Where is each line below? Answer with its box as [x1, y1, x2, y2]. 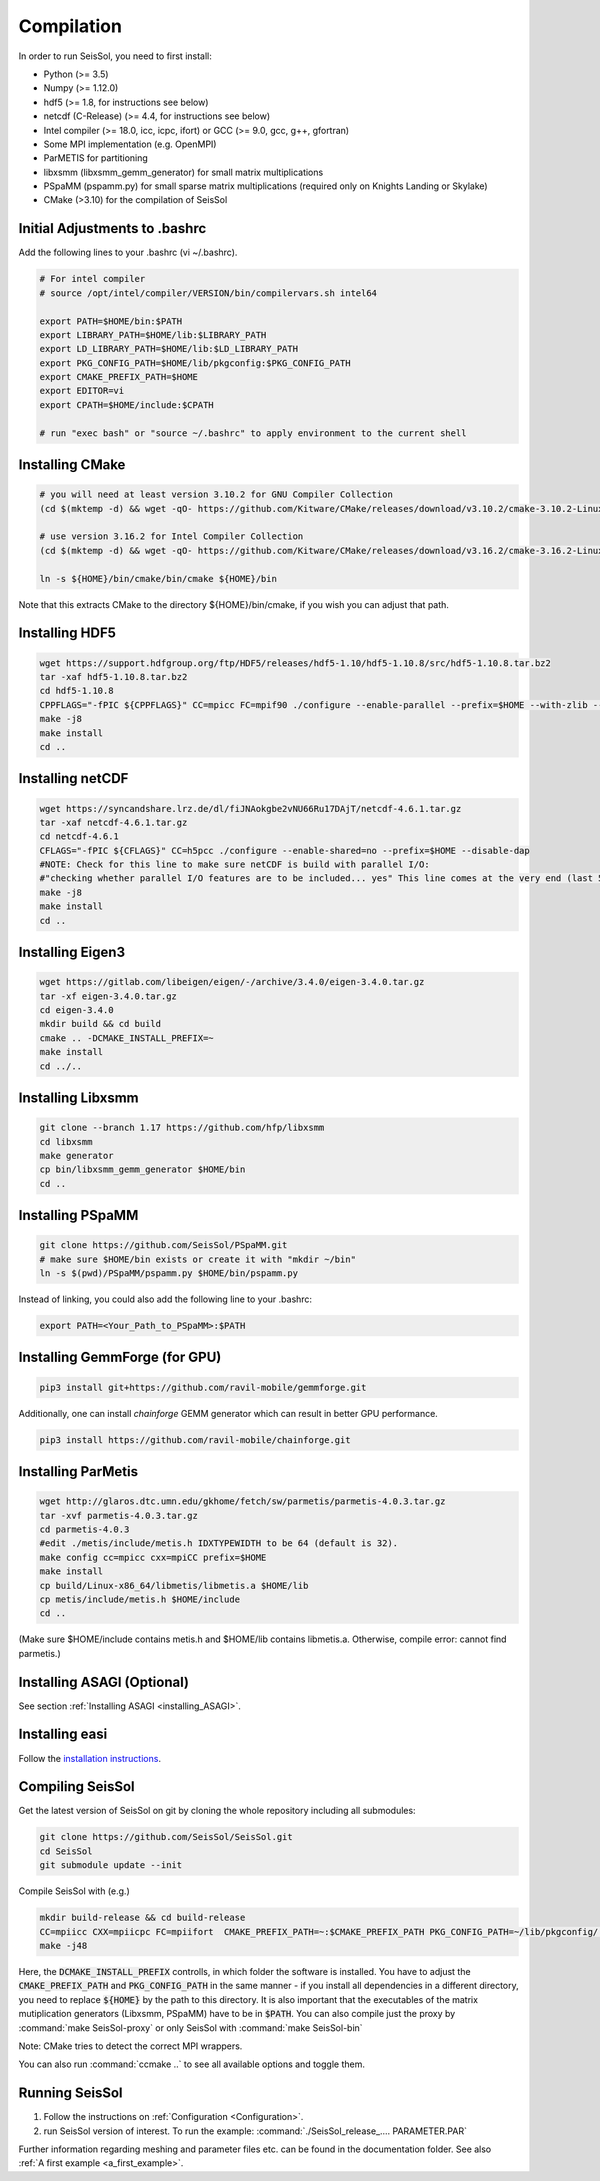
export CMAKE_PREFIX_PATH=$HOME [39, 371, 199, 383]
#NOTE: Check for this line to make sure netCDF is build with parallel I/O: [39, 859, 430, 870]
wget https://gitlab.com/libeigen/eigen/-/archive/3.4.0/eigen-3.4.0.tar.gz [39, 976, 425, 988]
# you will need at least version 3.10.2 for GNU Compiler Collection [39, 489, 394, 500]
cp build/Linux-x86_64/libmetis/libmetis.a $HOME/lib [39, 1580, 309, 1591]
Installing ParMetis [18, 1463, 139, 1480]
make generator [39, 1150, 114, 1161]
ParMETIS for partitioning [43, 152, 149, 164]
